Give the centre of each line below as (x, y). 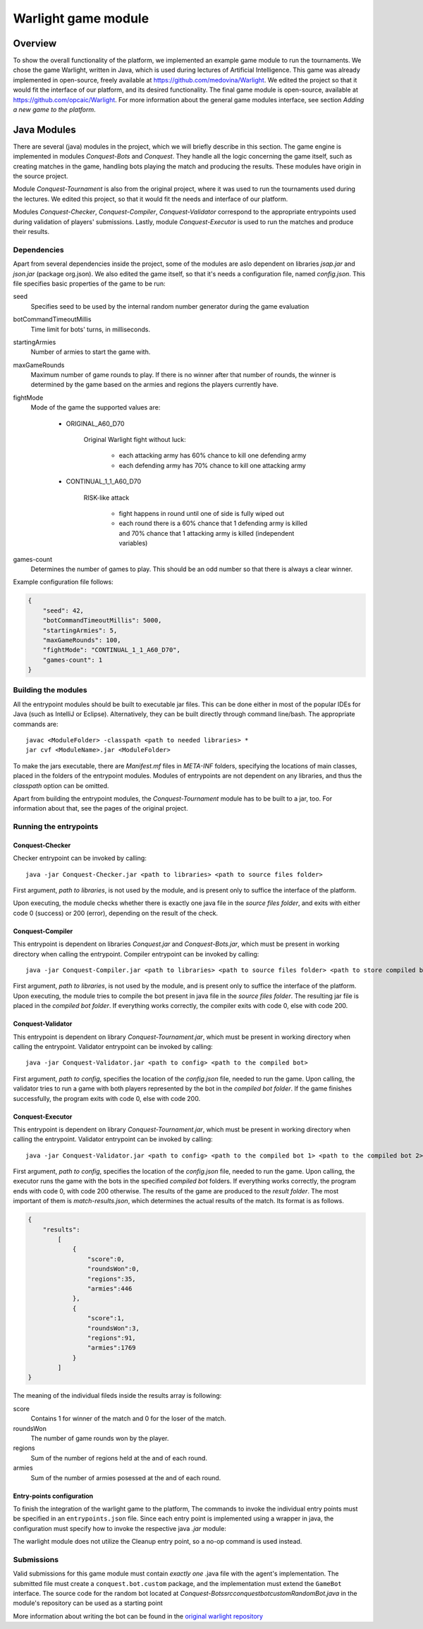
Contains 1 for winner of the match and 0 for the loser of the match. (129, 1419)
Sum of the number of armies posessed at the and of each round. (126, 1477)
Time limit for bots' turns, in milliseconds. (91, 329)
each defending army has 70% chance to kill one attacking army (212, 465)
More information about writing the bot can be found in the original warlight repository (138, 1616)
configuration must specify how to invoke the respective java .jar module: (120, 1528)
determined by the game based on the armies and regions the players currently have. (154, 385)
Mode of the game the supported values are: (96, 407)
